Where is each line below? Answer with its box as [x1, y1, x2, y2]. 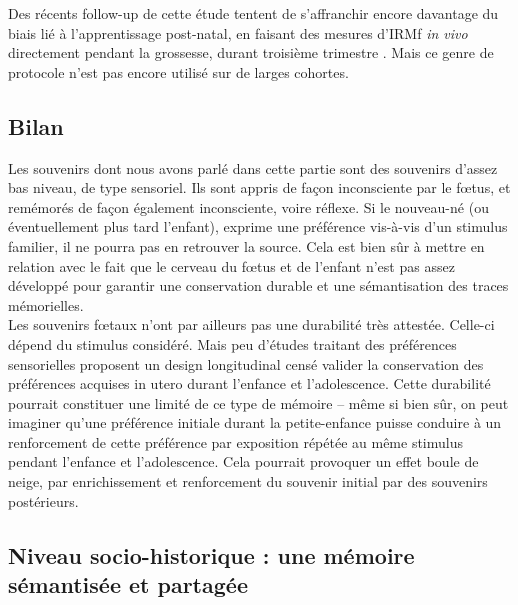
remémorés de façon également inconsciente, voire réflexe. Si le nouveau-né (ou [8, 196, 489, 217]
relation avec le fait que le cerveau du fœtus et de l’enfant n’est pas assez [8, 255, 455, 276]
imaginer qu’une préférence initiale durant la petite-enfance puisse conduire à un [8, 412, 502, 433]
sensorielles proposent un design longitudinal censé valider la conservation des [8, 353, 484, 374]
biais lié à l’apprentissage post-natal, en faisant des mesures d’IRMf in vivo [8, 22, 468, 43]
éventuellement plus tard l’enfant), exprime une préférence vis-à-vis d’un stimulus [8, 216, 508, 237]
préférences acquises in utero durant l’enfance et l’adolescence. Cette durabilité [8, 373, 491, 394]
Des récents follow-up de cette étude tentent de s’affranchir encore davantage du [8, 3, 499, 23]
